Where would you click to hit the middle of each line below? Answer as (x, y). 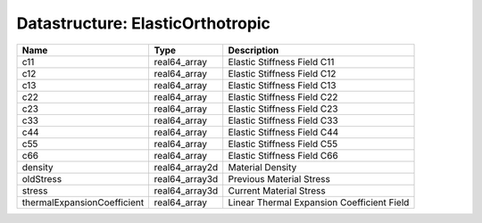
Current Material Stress (277, 190)
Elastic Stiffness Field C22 (283, 96)
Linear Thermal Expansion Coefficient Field (319, 202)
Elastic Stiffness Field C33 (283, 120)
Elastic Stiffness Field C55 (283, 144)
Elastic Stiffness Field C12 (282, 73)
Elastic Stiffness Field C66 (283, 155)
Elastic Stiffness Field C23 (283, 109)
